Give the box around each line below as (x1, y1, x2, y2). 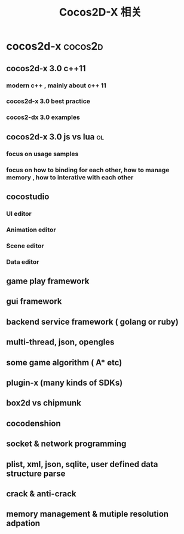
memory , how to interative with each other (6, 173, 134, 181)
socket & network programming (6, 439, 127, 449)
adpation (6, 518, 41, 529)
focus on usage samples (6, 149, 79, 158)
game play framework (6, 276, 90, 286)
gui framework (6, 297, 62, 307)
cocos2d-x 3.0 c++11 (6, 63, 86, 74)
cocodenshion (6, 418, 61, 428)
